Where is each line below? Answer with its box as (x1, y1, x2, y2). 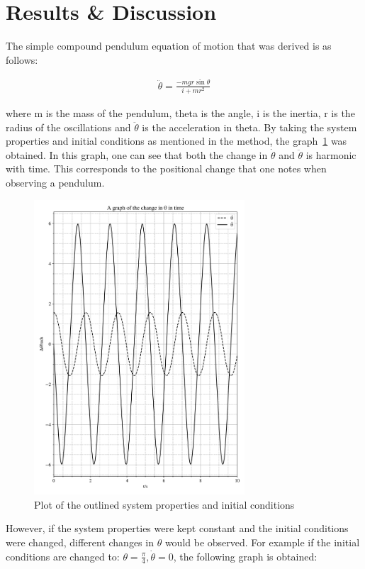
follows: (6, 52, 38, 67)
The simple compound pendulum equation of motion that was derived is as (6, 38, 332, 53)
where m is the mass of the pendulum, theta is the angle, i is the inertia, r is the (6, 105, 355, 120)
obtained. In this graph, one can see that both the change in (6, 147, 268, 162)
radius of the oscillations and (6, 119, 131, 134)
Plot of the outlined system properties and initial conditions (34, 497, 295, 512)
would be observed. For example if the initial (164, 535, 360, 550)
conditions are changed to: (6, 548, 120, 563)
